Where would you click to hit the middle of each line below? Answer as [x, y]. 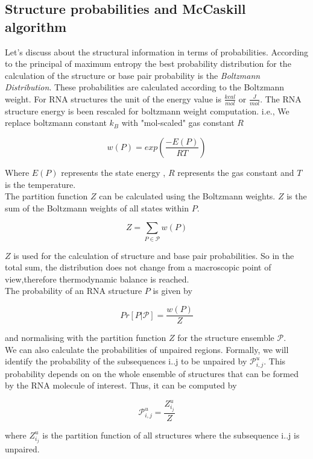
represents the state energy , [113, 172]
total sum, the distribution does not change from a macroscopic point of [138, 267]
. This [275, 361]
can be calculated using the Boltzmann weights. [187, 196]
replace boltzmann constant [56, 123]
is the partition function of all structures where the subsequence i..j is [171, 435]
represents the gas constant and [236, 172]
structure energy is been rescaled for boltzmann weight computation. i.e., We [147, 111]
